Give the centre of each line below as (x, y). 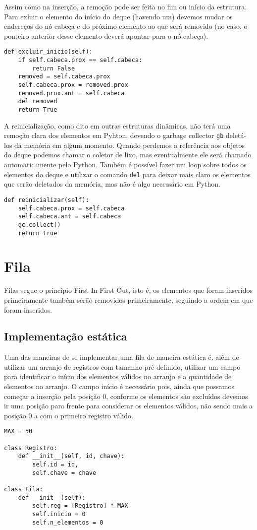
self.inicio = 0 (59, 514)
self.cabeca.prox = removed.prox (73, 85)
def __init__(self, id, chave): (71, 456)
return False (54, 68)
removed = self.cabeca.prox (64, 77)
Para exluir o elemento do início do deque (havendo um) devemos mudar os (118, 16)
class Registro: (31, 448)
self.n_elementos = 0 (68, 522)
